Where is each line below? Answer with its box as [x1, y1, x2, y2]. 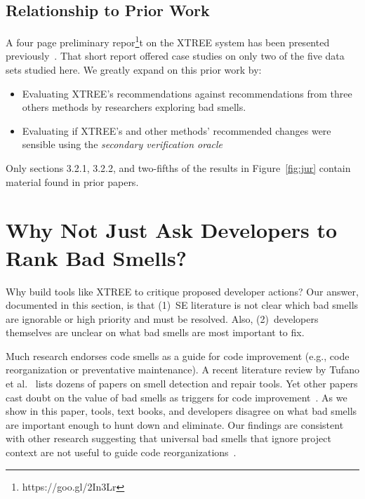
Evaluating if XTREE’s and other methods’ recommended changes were [22, 123, 331, 138]
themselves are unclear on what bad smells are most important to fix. [6, 325, 305, 340]
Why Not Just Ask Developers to [6, 215, 337, 244]
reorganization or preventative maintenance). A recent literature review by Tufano [6, 362, 359, 377]
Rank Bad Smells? [6, 243, 187, 272]
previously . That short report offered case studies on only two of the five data [6, 48, 345, 63]
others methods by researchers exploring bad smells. [22, 100, 246, 114]
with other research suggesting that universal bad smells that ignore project [6, 431, 331, 446]
